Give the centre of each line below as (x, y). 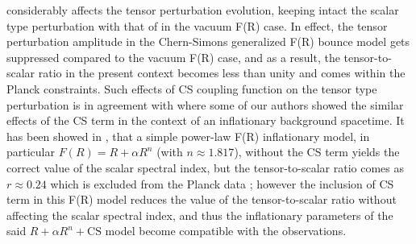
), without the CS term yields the (317, 152)
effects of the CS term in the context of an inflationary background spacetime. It (206, 120)
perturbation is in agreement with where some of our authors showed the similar (205, 104)
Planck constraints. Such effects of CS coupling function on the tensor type (192, 88)
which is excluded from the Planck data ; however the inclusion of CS (222, 183)
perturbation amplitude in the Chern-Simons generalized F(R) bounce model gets (208, 41)
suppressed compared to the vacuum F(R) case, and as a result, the (173, 57)
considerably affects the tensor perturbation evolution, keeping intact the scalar (203, 10)
